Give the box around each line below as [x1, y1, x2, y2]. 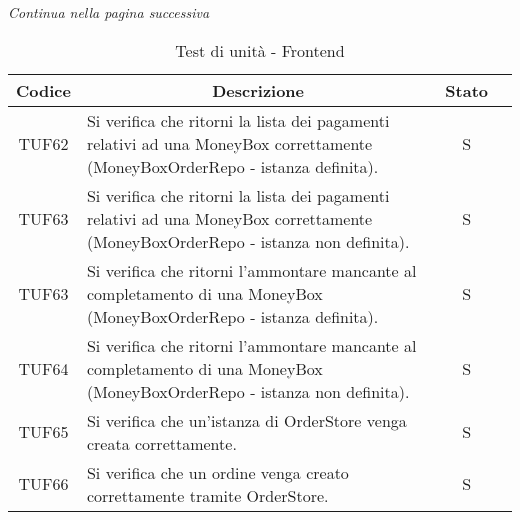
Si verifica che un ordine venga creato [86, 460, 349, 484]
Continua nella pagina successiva [8, 2, 210, 22]
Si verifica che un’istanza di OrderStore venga [86, 408, 407, 432]
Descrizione [212, 78, 305, 102]
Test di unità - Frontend [175, 38, 345, 62]
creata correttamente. [86, 431, 237, 455]
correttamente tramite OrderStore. [86, 483, 329, 507]
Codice [16, 78, 71, 102]
